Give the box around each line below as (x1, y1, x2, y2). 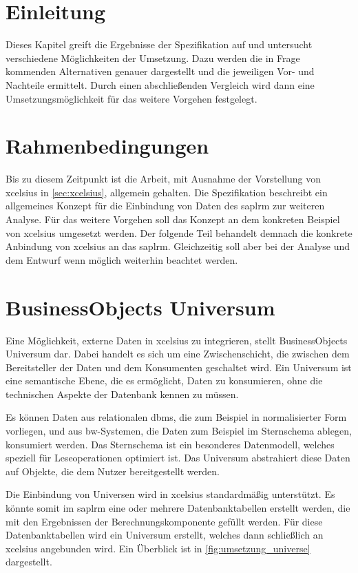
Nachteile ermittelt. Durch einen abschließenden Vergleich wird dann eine (6, 77, 315, 92)
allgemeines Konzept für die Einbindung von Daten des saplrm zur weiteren (6, 198, 325, 213)
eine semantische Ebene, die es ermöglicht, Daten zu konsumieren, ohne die (6, 373, 323, 388)
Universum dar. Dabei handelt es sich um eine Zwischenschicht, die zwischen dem (6, 346, 350, 361)
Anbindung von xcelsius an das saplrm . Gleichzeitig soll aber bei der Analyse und (6, 239, 350, 253)
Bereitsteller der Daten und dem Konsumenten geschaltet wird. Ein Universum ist (6, 360, 352, 374)
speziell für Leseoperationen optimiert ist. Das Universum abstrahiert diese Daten (6, 450, 350, 465)
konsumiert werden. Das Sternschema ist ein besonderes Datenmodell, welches (6, 437, 335, 451)
